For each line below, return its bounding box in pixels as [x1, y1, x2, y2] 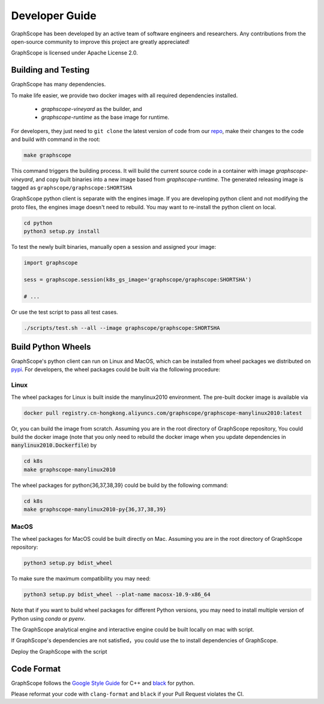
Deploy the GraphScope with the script [11, 648, 107, 655]
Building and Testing [11, 65, 90, 75]
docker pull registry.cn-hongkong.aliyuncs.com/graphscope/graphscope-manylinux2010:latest [23, 410, 302, 416]
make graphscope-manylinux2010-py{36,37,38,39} [23, 506, 166, 513]
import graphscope [23, 260, 78, 266]
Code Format [11, 663, 61, 674]
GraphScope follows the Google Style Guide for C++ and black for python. [11, 679, 195, 687]
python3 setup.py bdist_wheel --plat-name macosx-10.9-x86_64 [23, 591, 211, 598]
